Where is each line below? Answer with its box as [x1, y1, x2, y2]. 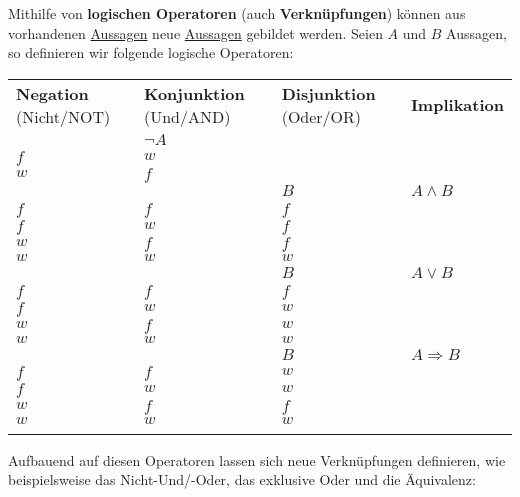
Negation [16, 81, 89, 105]
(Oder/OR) [281, 104, 362, 128]
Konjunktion [143, 81, 245, 105]
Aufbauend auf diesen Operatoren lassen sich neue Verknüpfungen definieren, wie [8, 449, 506, 470]
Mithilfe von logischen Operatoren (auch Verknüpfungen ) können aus [8, 3, 466, 23]
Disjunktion [281, 81, 376, 105]
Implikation [410, 93, 504, 117]
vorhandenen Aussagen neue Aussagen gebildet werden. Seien [8, 22, 383, 43]
